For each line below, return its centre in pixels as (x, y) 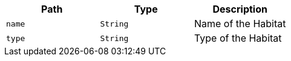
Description (240, 9)
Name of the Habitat (240, 24)
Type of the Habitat (238, 38)
